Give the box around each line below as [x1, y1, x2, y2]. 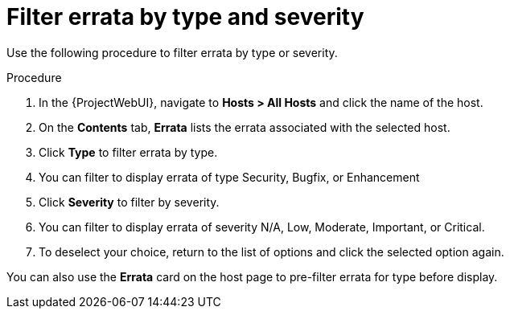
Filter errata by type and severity [6, 3, 364, 31]
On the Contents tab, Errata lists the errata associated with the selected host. [39, 120, 450, 134]
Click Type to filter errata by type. [39, 145, 218, 159]
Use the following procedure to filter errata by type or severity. [6, 45, 338, 59]
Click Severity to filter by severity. [39, 194, 220, 209]
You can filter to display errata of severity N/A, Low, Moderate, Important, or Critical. [39, 219, 485, 234]
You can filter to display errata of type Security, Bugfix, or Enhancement [39, 170, 420, 184]
